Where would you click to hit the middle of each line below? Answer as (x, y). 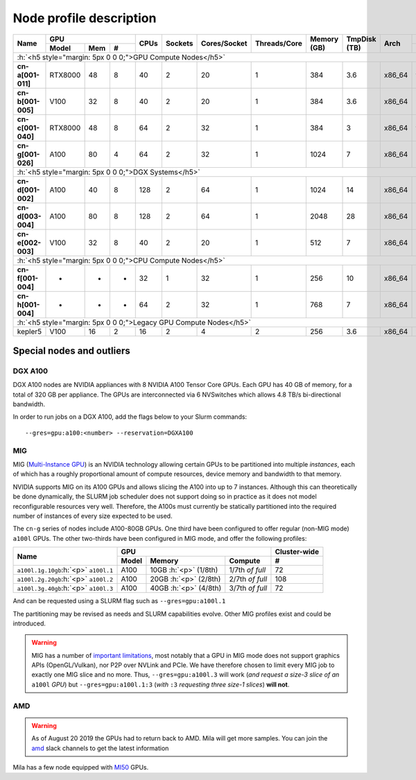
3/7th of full (248, 588)
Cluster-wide (297, 552)
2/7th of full (248, 579)
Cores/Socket (224, 44)
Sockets (179, 44)
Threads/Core (279, 44)
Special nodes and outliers (72, 350)
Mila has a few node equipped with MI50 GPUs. (81, 767)
